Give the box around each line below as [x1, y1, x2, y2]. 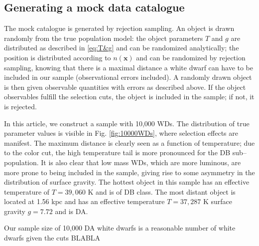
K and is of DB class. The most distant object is [88, 186, 236, 197]
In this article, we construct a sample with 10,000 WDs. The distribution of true [4, 118, 250, 128]
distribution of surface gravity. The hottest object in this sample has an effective [4, 177, 250, 187]
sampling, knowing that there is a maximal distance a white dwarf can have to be [4, 62, 254, 72]
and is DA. [55, 206, 88, 216]
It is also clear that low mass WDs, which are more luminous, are [41, 157, 241, 167]
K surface [203, 196, 232, 207]
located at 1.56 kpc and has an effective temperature [4, 196, 165, 207]
